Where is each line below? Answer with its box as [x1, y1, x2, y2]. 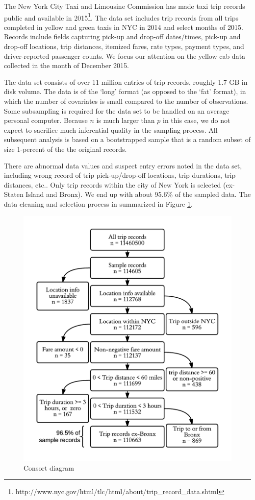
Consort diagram [24, 462, 74, 473]
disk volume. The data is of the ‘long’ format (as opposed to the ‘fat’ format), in [4, 86, 246, 96]
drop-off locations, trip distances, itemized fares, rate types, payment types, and [4, 41, 244, 51]
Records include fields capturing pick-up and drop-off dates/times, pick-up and [4, 31, 241, 42]
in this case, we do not [163, 115, 230, 125]
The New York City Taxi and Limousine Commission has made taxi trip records [4, 1, 245, 11]
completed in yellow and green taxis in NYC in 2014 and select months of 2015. [4, 22, 243, 32]
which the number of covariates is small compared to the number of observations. [4, 96, 248, 106]
